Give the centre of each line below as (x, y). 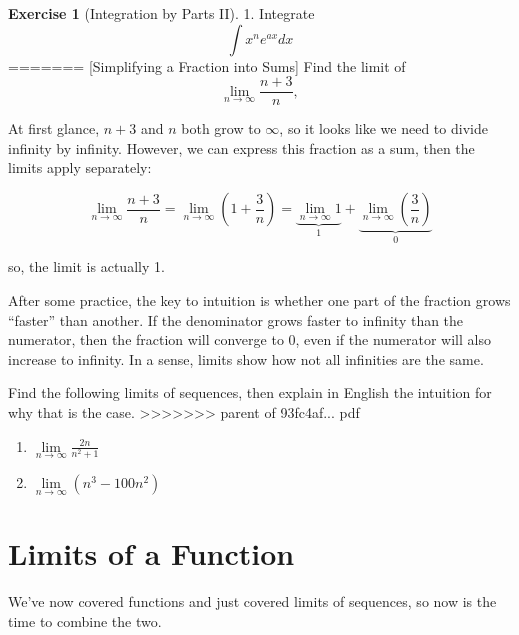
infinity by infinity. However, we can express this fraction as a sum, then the (241, 147)
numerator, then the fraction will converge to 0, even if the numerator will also (249, 339)
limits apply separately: (80, 167)
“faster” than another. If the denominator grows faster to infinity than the (236, 319)
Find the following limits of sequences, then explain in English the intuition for (250, 392)
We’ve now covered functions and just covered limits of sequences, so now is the (252, 601)
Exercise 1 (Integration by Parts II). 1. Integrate (161, 13)
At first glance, (54, 128)
